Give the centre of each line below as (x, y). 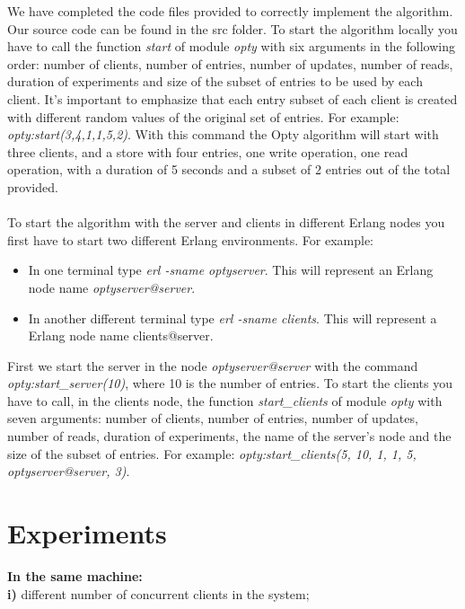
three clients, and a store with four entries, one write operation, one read (208, 151)
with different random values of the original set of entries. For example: (203, 116)
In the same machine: (75, 575)
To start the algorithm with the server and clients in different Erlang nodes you (226, 222)
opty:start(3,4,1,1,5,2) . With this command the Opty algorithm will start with (223, 134)
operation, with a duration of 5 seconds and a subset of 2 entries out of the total (229, 169)
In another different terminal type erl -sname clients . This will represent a (232, 318)
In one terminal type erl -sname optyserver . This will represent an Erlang (231, 270)
